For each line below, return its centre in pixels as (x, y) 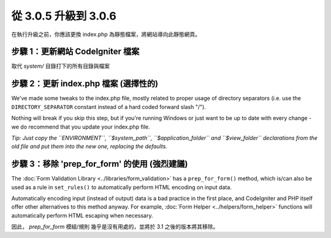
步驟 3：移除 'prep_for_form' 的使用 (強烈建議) (100, 164)
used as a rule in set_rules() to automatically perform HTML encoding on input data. (122, 187)
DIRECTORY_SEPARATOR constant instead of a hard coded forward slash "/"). (109, 106)
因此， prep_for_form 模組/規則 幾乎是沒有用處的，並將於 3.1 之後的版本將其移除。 (115, 227)
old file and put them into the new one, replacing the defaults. (89, 146)
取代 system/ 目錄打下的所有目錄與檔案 (61, 66)
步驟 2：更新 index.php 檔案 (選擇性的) (85, 84)
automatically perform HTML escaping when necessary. (82, 215)
